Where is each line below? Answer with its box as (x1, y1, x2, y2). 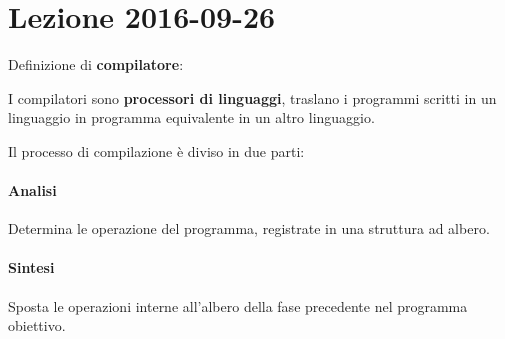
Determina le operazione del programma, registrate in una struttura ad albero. (8, 218, 490, 239)
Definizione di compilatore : (8, 54, 184, 75)
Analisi (8, 180, 57, 201)
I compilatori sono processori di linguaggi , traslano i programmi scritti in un (8, 87, 497, 108)
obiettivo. (8, 315, 66, 336)
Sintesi (8, 257, 55, 278)
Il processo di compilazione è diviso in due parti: (8, 140, 305, 161)
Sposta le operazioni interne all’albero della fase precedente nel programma (8, 295, 468, 316)
